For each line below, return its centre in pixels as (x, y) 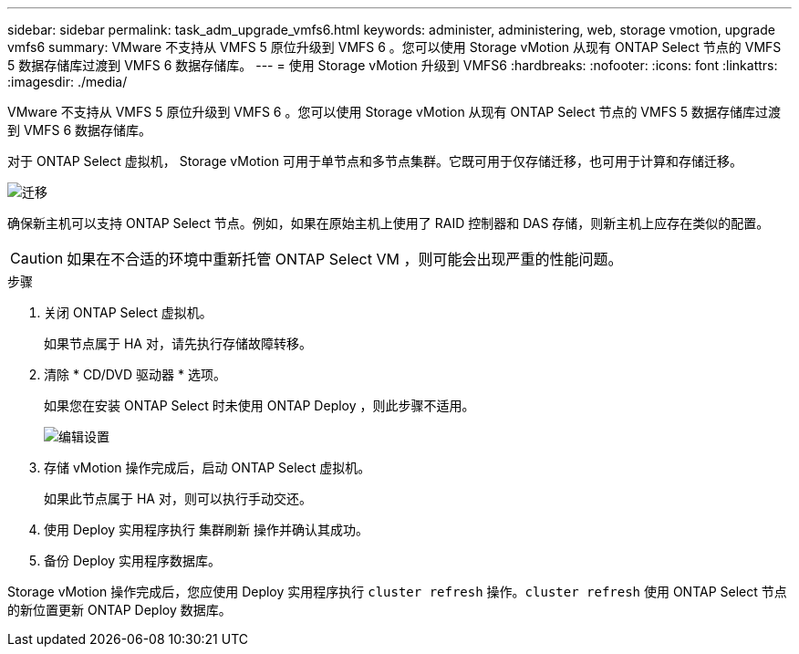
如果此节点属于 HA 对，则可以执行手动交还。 (178, 498)
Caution (37, 258)
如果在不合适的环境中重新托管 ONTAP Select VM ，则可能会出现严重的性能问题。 (345, 259)
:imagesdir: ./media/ (67, 82)
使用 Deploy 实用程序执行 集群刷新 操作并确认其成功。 (206, 529)
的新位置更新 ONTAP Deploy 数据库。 (119, 610)
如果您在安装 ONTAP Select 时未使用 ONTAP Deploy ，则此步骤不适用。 (259, 405)
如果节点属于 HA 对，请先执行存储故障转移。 (178, 343)
